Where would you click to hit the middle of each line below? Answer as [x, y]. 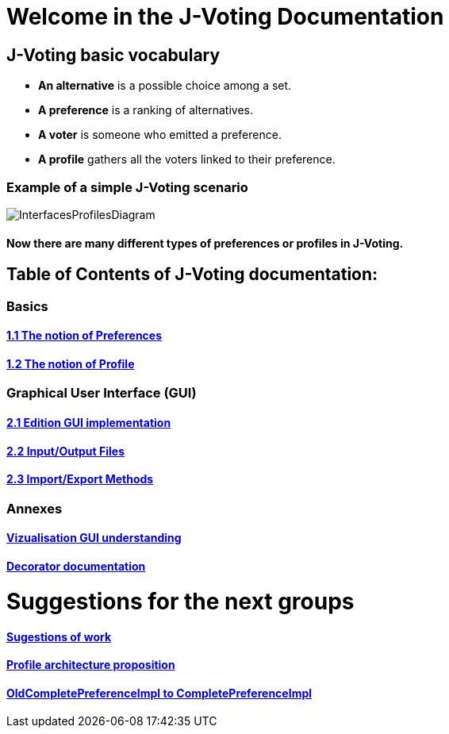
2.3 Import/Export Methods [80, 479]
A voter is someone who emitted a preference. [160, 135]
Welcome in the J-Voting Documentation [225, 17]
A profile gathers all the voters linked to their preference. [187, 159]
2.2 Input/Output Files [65, 451]
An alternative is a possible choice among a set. [165, 86]
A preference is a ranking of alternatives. [146, 110]
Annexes [35, 508]
